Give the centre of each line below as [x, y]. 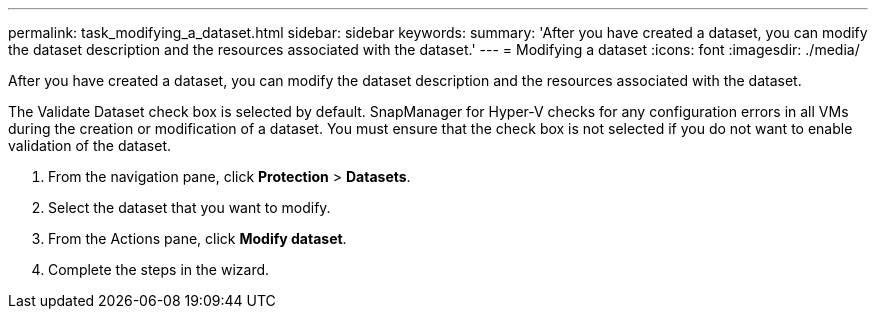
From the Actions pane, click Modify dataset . [197, 238]
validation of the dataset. [90, 145]
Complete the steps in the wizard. [159, 269]
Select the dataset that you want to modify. [189, 207]
